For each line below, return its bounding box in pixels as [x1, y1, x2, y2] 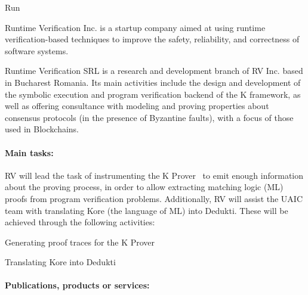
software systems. [5, 44, 69, 57]
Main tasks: [5, 146, 54, 159]
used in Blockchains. [5, 123, 79, 135]
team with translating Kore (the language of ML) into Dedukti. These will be [5, 204, 288, 216]
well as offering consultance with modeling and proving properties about [5, 100, 269, 112]
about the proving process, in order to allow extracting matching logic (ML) [5, 181, 284, 193]
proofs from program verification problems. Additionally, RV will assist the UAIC [5, 192, 303, 204]
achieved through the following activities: [5, 216, 155, 228]
